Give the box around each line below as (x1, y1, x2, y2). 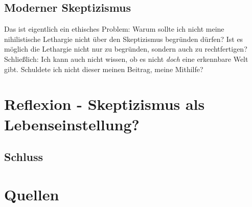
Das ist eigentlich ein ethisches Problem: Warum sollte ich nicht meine (4, 24, 224, 34)
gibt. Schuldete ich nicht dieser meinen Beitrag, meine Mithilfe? (4, 63, 203, 74)
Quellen (4, 183, 59, 204)
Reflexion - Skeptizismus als (4, 94, 205, 114)
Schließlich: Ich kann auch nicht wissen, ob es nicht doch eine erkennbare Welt (4, 53, 248, 64)
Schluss (4, 149, 43, 165)
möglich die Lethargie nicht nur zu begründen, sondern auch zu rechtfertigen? (4, 43, 247, 54)
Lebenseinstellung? (4, 113, 140, 134)
